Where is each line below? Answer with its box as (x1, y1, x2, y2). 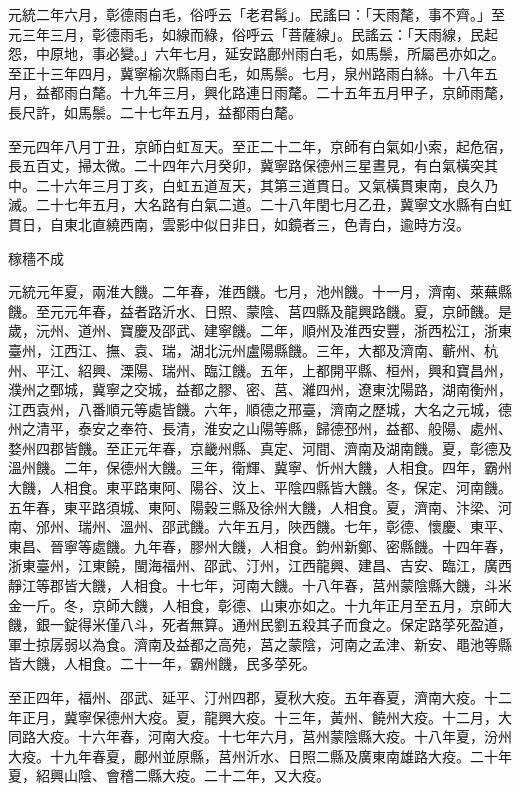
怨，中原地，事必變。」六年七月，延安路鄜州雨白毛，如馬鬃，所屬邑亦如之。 (8, 43, 505, 64)
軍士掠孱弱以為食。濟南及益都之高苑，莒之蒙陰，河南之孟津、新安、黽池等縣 (8, 633, 512, 654)
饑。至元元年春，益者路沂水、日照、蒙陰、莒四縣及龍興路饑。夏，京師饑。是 (8, 300, 512, 321)
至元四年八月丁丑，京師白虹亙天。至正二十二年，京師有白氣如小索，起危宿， (8, 135, 512, 156)
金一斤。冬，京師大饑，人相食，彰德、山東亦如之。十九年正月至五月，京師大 (8, 594, 512, 615)
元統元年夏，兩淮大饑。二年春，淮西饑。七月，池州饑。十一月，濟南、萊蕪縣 (8, 281, 512, 302)
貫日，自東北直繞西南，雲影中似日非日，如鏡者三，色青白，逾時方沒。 (8, 213, 470, 234)
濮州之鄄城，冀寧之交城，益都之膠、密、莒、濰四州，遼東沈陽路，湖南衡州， (8, 379, 512, 400)
